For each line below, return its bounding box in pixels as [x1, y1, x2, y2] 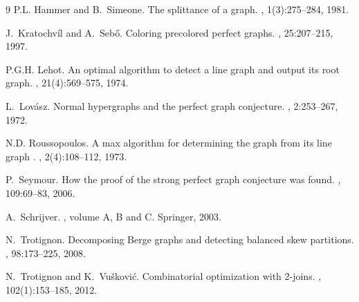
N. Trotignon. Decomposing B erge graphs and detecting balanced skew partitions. [6, 232, 354, 247]
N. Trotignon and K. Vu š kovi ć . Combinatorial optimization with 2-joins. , [6, 269, 322, 283]
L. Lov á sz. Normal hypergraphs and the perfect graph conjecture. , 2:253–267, [6, 98, 338, 113]
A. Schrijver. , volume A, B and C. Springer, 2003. [6, 209, 221, 223]
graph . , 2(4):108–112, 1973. [6, 149, 127, 163]
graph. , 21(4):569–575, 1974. [6, 75, 129, 90]
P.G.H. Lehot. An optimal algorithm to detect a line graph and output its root [6, 62, 340, 76]
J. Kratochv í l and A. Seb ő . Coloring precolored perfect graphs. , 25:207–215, [6, 25, 333, 39]
